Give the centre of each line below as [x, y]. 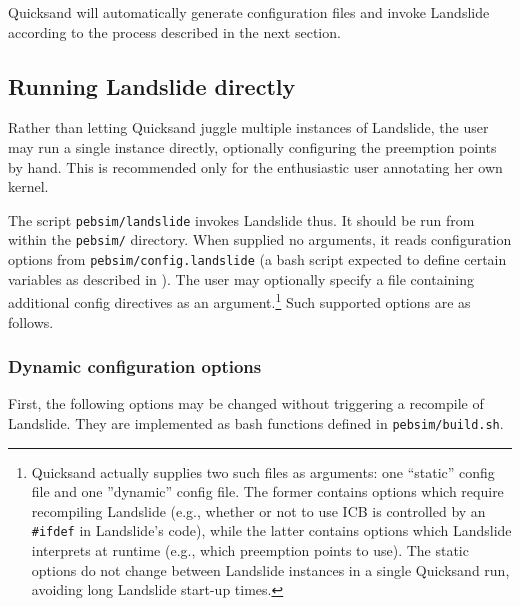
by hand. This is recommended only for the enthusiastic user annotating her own [255, 166]
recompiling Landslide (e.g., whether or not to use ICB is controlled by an [258, 510]
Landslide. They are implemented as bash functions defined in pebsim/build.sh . [256, 422]
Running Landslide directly [152, 85]
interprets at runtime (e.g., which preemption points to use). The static [250, 550]
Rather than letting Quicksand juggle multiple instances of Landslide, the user [248, 127]
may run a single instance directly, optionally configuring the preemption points [252, 146]
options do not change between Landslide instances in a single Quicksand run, [270, 569]
